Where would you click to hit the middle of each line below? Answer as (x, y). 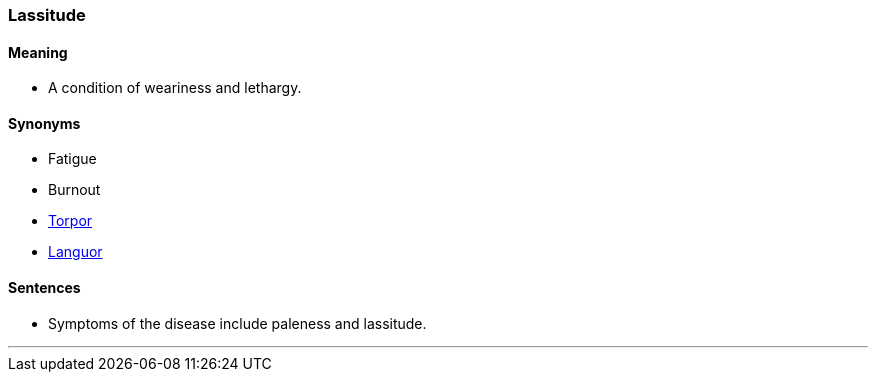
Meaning (38, 52)
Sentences (44, 288)
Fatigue (72, 159)
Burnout (74, 190)
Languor (75, 252)
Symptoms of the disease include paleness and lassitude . (237, 323)
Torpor (70, 221)
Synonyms (44, 123)
